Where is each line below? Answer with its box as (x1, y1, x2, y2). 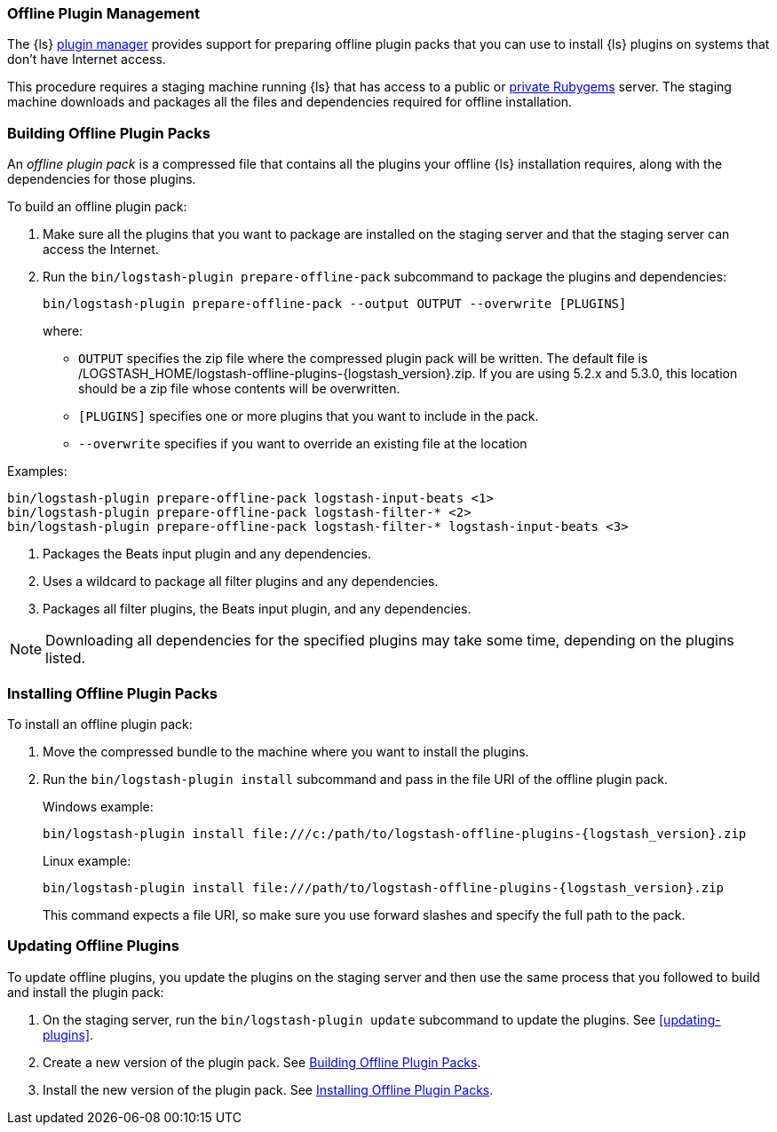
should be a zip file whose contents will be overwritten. (78, 381, 400, 397)
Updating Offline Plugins (7, 937, 179, 955)
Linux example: (43, 852, 131, 868)
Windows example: (43, 798, 154, 814)
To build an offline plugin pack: (7, 199, 187, 215)
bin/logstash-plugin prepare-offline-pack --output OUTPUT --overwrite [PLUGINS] (43, 297, 627, 312)
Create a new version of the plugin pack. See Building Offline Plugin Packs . (43, 1054, 481, 1070)
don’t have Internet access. (7, 51, 166, 67)
